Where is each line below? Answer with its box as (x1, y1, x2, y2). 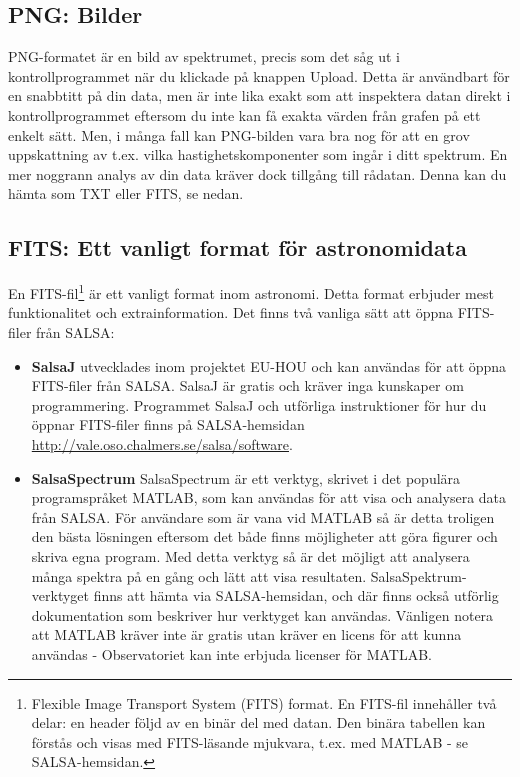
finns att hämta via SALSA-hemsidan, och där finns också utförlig (93, 585, 499, 606)
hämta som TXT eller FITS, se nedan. (8, 183, 244, 204)
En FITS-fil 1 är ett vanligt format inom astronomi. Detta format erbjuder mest (8, 280, 494, 303)
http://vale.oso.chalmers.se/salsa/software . (31, 433, 293, 454)
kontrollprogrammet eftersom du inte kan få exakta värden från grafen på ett (8, 104, 481, 125)
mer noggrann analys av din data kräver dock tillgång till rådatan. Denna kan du (8, 163, 507, 184)
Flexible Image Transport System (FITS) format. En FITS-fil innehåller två (31, 692, 497, 713)
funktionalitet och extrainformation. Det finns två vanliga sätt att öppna (8, 302, 453, 323)
